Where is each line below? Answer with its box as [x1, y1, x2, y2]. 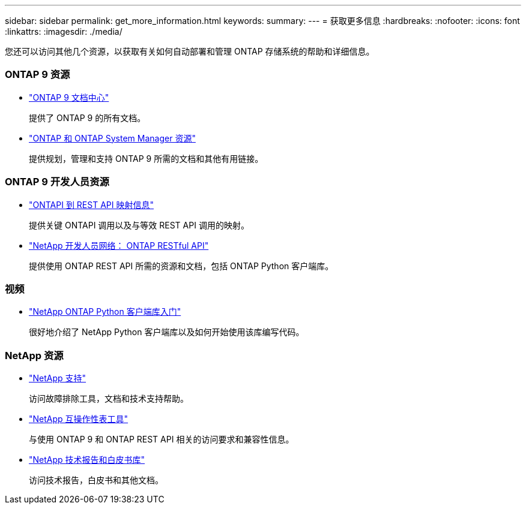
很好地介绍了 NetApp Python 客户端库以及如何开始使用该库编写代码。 [29, 327, 304, 338]
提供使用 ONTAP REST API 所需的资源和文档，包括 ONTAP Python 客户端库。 [29, 260, 334, 271]
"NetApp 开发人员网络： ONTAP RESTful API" [29, 240, 209, 251]
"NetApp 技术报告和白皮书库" [29, 454, 145, 465]
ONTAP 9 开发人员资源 [5, 176, 109, 188]
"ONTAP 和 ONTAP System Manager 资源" [29, 132, 196, 143]
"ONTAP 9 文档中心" [29, 92, 109, 103]
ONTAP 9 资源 [5, 68, 70, 81]
